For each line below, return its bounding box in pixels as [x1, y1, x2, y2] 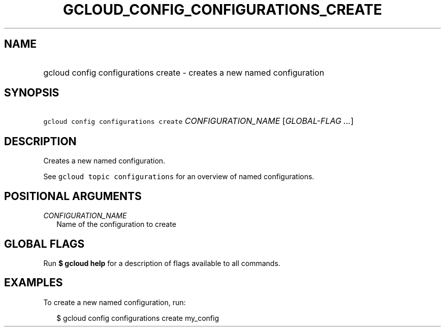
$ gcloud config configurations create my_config [56, 313, 219, 322]
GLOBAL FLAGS [4, 237, 85, 250]
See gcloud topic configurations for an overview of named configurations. [43, 172, 314, 181]
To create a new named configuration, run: [43, 297, 186, 307]
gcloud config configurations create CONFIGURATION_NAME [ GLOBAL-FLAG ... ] [43, 116, 354, 126]
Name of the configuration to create [56, 220, 176, 229]
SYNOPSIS [4, 86, 59, 100]
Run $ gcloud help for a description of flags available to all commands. [43, 258, 280, 268]
